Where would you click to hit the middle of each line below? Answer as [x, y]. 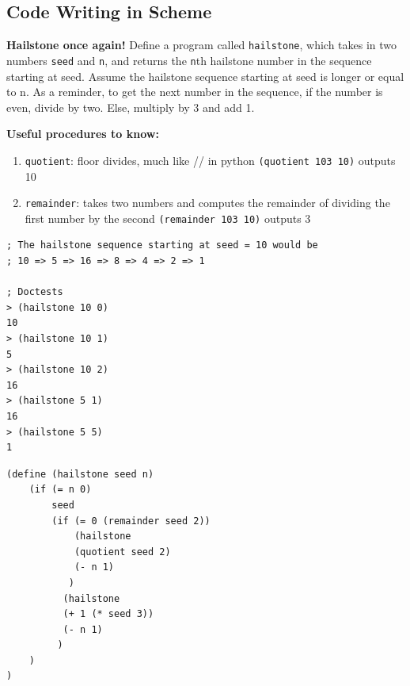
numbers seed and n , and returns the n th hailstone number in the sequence [189, 60]
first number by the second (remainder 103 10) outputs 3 [168, 218]
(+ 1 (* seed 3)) [108, 614]
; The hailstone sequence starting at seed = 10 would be [162, 245]
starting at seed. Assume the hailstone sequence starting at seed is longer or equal [205, 76]
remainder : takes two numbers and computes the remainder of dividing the [207, 203]
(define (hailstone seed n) [80, 474]
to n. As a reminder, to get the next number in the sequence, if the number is [195, 92]
